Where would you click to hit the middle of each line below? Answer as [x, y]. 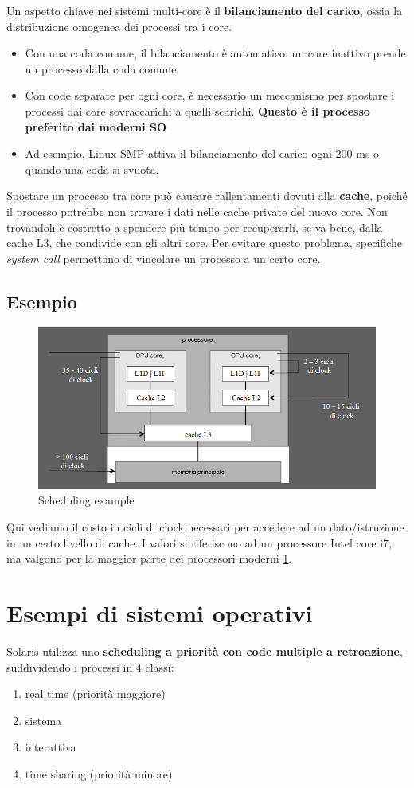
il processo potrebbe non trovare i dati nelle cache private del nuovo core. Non [197, 211]
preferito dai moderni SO [96, 126]
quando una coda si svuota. [92, 169]
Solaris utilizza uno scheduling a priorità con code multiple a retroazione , [205, 651]
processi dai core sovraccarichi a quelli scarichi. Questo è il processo [197, 110]
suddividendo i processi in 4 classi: [90, 666]
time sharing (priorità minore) [99, 773]
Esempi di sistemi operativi [160, 613]
